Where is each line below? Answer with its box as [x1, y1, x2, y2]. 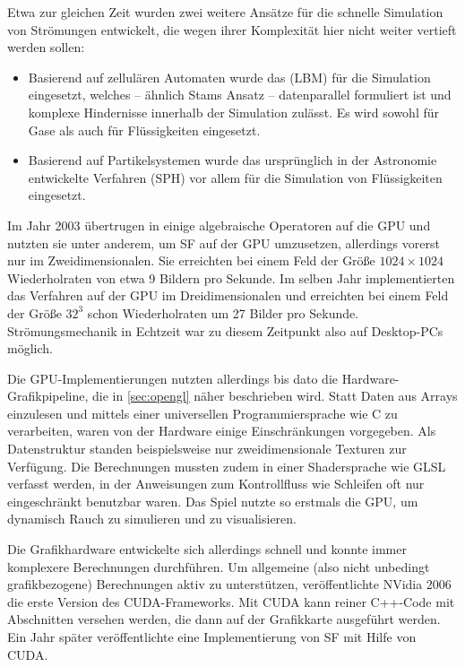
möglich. [7, 339, 53, 358]
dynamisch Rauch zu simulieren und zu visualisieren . [7, 509, 297, 528]
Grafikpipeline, [7, 386, 89, 405]
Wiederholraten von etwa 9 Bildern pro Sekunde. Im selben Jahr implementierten [7, 268, 455, 287]
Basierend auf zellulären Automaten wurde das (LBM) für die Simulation [28, 67, 431, 86]
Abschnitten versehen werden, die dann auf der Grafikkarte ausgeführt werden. [7, 610, 441, 628]
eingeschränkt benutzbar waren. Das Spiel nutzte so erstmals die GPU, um [7, 491, 418, 510]
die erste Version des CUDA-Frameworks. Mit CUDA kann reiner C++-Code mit [7, 592, 455, 611]
